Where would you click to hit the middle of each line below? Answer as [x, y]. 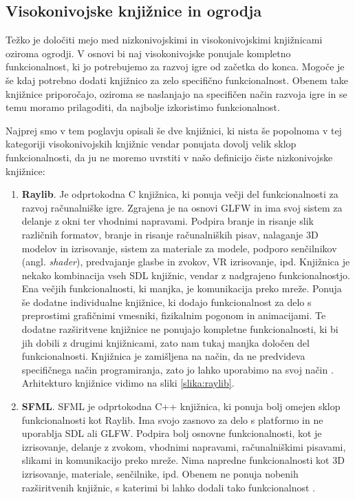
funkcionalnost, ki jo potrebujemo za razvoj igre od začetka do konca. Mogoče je [175, 67]
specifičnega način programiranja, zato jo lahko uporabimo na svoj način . [177, 369]
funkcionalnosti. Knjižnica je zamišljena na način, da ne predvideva [163, 356]
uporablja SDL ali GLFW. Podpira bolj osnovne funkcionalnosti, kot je [172, 433]
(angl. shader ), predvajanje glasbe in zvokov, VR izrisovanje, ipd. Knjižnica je [186, 262]
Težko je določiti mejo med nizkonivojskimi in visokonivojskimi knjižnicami [164, 40]
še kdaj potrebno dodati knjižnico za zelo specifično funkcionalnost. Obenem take [177, 80]
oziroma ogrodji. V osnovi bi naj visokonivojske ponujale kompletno [148, 53]
